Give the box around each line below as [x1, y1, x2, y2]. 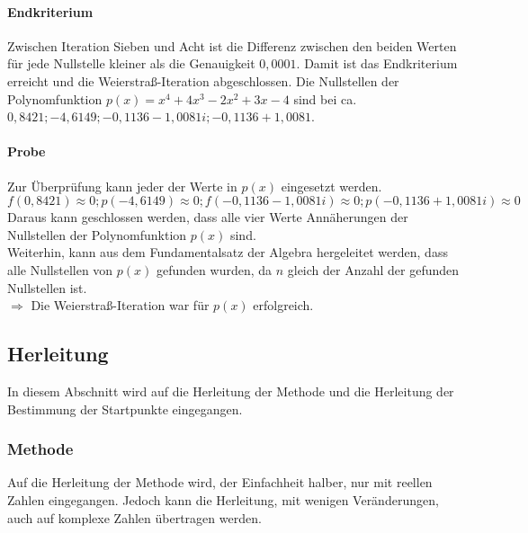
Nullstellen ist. [7, 278, 87, 297]
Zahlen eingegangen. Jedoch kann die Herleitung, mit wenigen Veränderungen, [7, 490, 439, 509]
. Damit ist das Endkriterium [296, 54, 458, 73]
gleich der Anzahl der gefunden [287, 260, 460, 279]
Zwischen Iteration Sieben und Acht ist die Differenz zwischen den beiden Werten [7, 36, 457, 55]
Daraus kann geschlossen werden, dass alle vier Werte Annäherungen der [7, 208, 408, 227]
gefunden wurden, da [157, 260, 273, 279]
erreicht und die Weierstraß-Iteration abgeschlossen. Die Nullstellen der [7, 71, 399, 90]
